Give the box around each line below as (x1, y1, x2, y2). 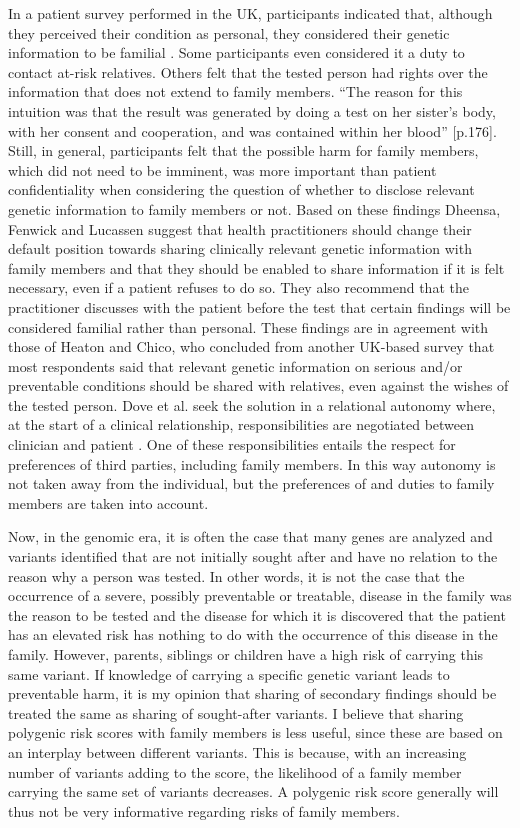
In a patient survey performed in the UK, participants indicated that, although (8, 3, 493, 23)
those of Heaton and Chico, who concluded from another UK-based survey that (8, 336, 495, 357)
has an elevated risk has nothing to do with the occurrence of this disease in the (8, 624, 498, 645)
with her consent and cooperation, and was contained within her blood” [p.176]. (8, 120, 497, 141)
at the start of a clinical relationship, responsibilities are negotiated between (8, 414, 475, 435)
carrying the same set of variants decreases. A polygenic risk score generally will (8, 781, 499, 802)
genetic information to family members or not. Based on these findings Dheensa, (8, 198, 501, 219)
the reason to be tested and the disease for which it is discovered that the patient (8, 604, 506, 625)
